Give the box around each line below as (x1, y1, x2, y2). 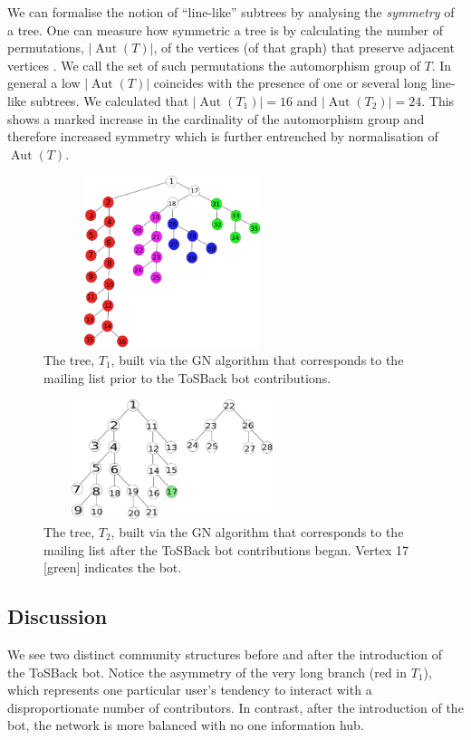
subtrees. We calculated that (30, 91, 189, 110)
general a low (7, 73, 81, 92)
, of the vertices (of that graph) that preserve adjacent (153, 38, 455, 57)
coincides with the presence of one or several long (153, 73, 428, 92)
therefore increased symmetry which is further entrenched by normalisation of (7, 127, 438, 146)
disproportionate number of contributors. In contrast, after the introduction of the (7, 697, 464, 716)
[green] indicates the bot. (43, 558, 182, 577)
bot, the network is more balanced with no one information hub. (7, 716, 364, 735)
